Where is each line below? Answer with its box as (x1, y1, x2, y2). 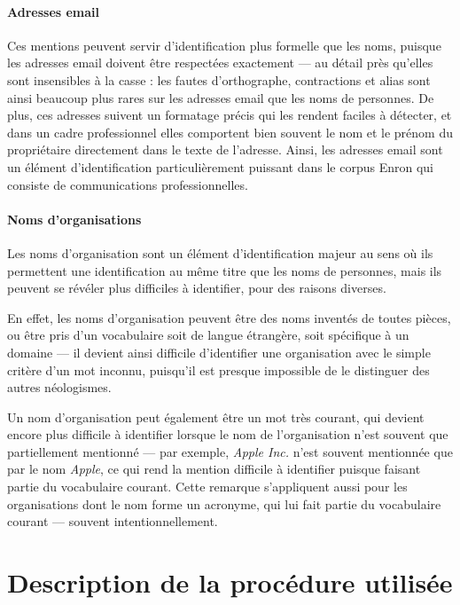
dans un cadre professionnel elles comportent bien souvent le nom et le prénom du (7, 122, 453, 141)
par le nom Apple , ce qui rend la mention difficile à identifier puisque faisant (7, 460, 421, 478)
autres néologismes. (7, 378, 112, 397)
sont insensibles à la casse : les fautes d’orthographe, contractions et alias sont (7, 70, 431, 89)
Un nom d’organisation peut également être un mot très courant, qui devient (7, 407, 425, 426)
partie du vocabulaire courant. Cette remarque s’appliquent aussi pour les (7, 477, 408, 496)
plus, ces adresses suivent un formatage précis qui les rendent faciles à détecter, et (7, 106, 452, 124)
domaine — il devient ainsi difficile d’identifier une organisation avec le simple (7, 342, 431, 361)
